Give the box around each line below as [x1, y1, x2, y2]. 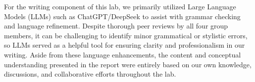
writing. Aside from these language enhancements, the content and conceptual [4, 49, 241, 59]
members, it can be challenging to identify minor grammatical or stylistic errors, [4, 30, 248, 40]
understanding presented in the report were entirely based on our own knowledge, [4, 59, 252, 69]
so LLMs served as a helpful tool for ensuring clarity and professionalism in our [4, 40, 245, 50]
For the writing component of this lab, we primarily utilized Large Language [4, 1, 236, 11]
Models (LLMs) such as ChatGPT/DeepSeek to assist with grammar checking [4, 11, 241, 21]
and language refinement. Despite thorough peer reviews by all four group [4, 21, 228, 31]
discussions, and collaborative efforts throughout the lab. [4, 69, 176, 79]
